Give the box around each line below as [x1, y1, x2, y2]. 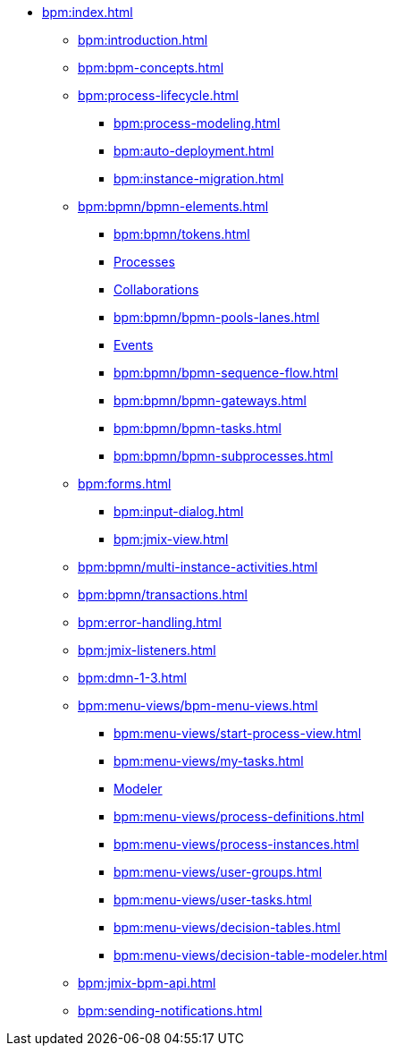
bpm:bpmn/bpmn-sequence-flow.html [113, 365, 339, 380]
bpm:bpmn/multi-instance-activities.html [78, 559, 318, 574]
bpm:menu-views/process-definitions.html [113, 809, 365, 824]
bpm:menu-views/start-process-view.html [113, 726, 362, 741]
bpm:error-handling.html [78, 615, 222, 630]
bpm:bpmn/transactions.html [78, 587, 248, 602]
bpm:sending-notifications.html [78, 1003, 263, 1018]
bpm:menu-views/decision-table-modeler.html [113, 947, 388, 963]
